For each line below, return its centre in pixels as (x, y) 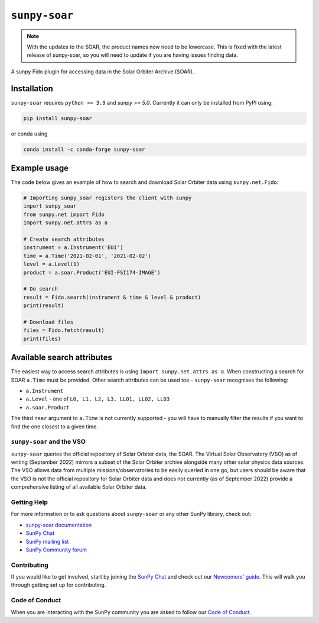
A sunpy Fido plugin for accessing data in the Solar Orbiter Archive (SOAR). (102, 72)
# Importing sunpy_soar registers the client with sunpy (108, 198)
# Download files (48, 322)
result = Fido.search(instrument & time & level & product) (112, 297)
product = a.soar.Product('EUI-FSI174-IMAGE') (92, 272)
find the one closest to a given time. (55, 427)
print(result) (44, 306)
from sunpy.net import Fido (64, 214)
